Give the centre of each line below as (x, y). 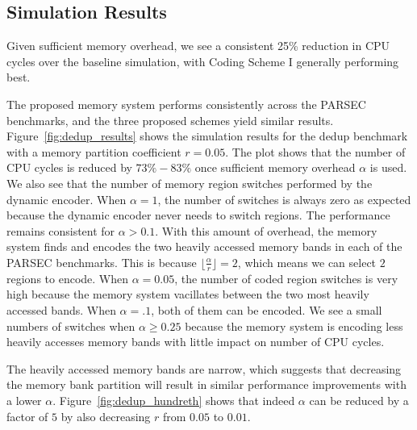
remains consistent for (61, 230)
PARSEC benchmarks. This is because (102, 262)
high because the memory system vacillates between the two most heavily (188, 294)
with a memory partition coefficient (94, 151)
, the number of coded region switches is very (286, 278)
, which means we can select (307, 262)
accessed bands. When (61, 309)
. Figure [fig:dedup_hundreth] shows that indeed (174, 400)
